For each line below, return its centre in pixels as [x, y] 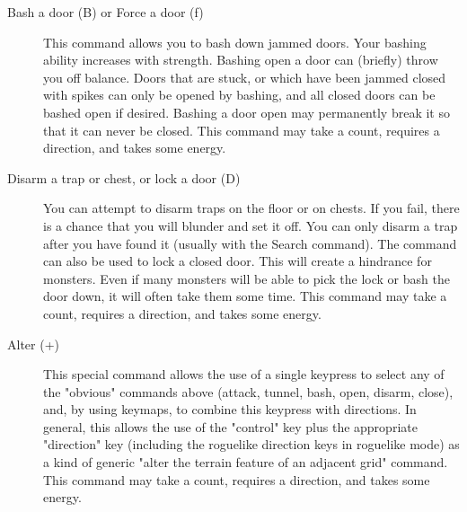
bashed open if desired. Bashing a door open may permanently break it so [247, 112]
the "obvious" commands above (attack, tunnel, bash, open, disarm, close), [248, 391]
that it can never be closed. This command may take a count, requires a [242, 130]
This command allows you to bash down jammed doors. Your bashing [235, 42]
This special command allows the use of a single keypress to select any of [244, 374]
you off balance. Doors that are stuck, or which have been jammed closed [245, 77]
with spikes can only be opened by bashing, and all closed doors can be [239, 95]
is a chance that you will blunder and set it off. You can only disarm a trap [251, 225]
